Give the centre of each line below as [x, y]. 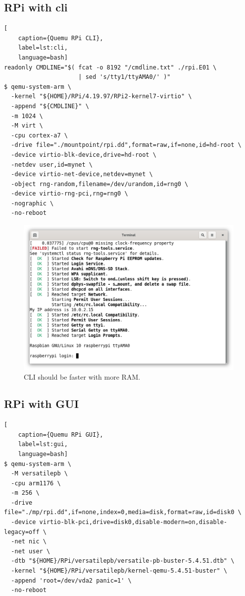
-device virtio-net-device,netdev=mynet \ [82, 174]
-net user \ [31, 551]
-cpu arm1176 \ [36, 483]
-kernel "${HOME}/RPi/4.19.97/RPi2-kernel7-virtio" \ [101, 97]
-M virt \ [27, 126]
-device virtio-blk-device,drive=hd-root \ [84, 155]
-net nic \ [29, 542]
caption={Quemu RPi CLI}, [61, 38]
